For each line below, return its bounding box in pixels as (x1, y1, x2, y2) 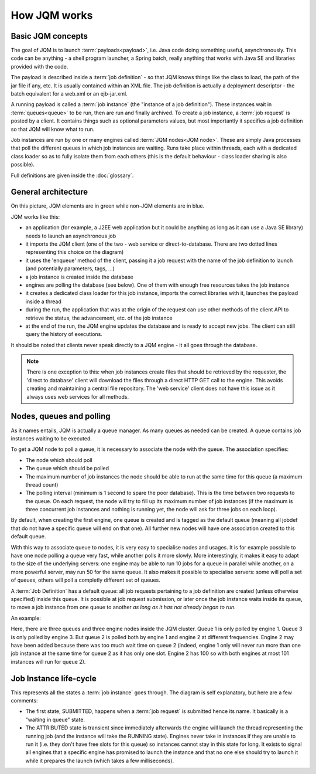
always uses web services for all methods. (26, 393, 129, 400)
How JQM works (11, 9, 93, 22)
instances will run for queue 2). (11, 658, 86, 665)
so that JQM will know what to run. (11, 125, 95, 133)
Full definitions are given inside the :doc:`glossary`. (11, 172, 134, 179)
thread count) (25, 481, 59, 488)
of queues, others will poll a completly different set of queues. (11, 576, 160, 583)
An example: (11, 615, 41, 622)
